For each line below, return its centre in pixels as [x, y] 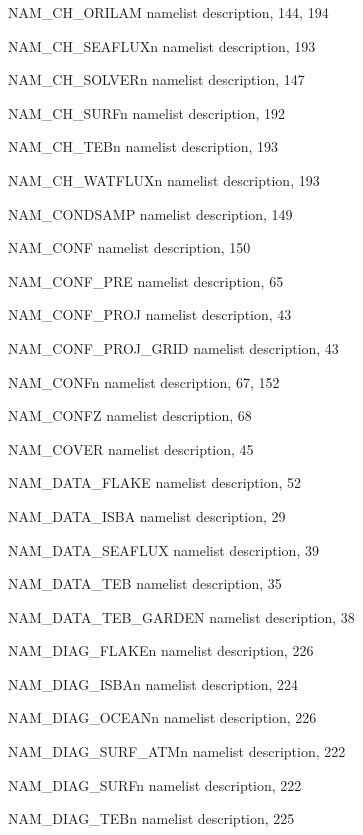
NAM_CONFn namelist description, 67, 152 [144, 381]
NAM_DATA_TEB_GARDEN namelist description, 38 [181, 616]
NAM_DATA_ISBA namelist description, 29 [147, 515]
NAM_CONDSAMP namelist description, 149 [150, 213]
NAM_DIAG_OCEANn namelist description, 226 [162, 717]
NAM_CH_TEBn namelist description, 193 [143, 146]
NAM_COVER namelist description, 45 [131, 448]
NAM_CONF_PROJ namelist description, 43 [150, 314]
